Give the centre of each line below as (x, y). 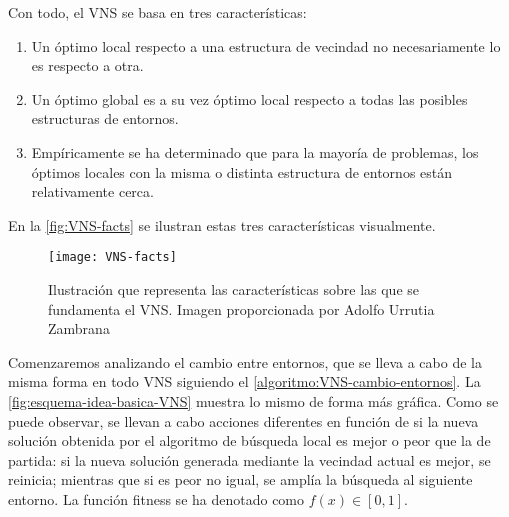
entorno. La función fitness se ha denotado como (156, 498)
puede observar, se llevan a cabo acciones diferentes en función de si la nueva (243, 420)
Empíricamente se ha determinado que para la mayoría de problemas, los (255, 151)
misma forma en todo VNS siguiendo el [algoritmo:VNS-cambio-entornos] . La (244, 381)
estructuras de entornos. (105, 118)
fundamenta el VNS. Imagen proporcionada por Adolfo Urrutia (241, 308)
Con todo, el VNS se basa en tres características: (157, 12)
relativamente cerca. (92, 191)
